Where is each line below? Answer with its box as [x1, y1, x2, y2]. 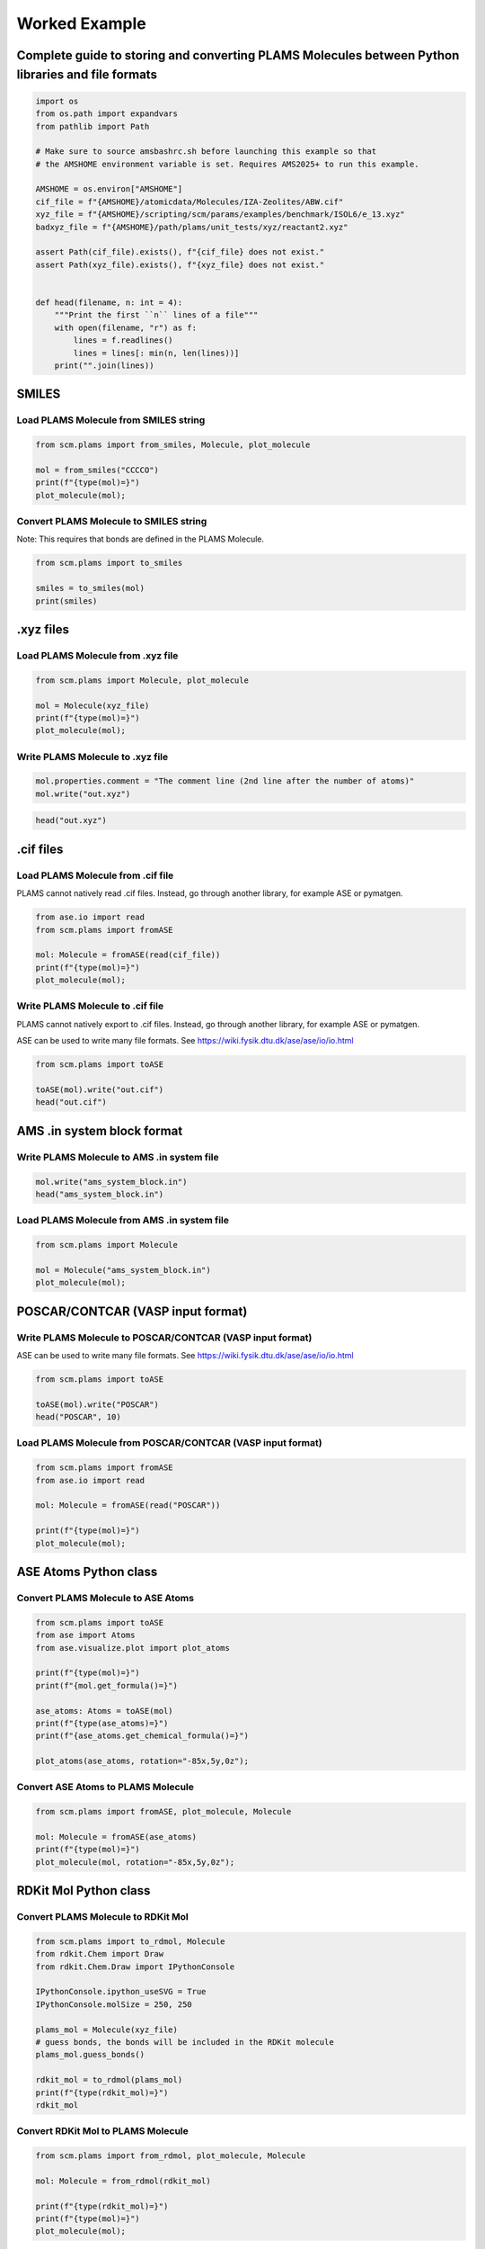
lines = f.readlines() [73, 336, 174, 345]
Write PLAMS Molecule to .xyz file [16, 750, 169, 763]
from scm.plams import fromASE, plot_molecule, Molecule [35, 1806, 292, 1817]
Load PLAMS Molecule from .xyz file [16, 649, 179, 661]
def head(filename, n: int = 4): [35, 298, 183, 308]
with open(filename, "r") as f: [54, 322, 198, 333]
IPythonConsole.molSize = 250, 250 [35, 1999, 192, 2010]
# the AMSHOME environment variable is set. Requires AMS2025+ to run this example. [35, 158, 419, 169]
